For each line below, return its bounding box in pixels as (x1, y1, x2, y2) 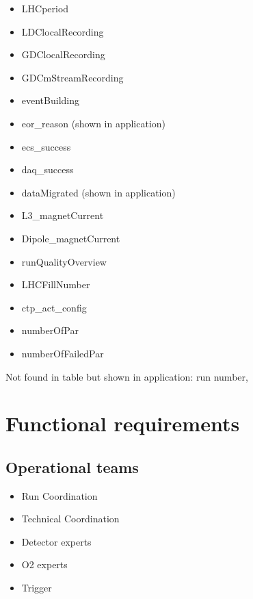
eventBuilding (21, 93, 80, 107)
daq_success (21, 162, 74, 177)
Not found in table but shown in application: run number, (5, 369, 248, 383)
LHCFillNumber (21, 277, 90, 292)
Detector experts (21, 534, 92, 548)
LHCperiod (21, 1, 69, 15)
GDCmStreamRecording (21, 70, 124, 84)
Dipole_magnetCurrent (21, 231, 120, 245)
